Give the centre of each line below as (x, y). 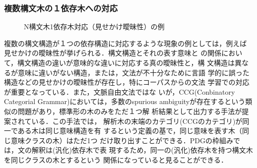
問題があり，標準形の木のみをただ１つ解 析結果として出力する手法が (130, 111)
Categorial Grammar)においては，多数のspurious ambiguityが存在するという (125, 101)
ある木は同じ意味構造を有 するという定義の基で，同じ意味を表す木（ (130, 131)
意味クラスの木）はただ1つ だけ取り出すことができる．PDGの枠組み (122, 140)
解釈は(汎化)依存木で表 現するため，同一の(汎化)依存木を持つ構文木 (142, 150)
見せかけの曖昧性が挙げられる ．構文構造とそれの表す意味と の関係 (113, 53)
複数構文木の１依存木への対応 (61, 8)
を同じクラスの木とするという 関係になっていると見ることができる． (116, 159)
